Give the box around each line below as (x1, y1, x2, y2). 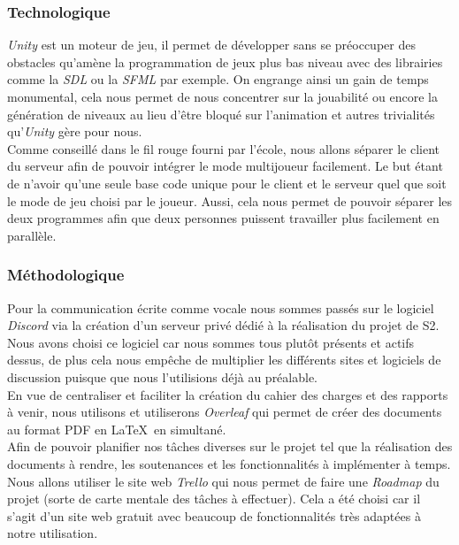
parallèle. (7, 226, 57, 244)
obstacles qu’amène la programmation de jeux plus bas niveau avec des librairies (7, 52, 443, 71)
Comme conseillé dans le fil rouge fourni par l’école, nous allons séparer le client (7, 139, 440, 157)
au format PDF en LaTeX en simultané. (7, 419, 226, 438)
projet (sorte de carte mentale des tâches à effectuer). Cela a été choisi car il (7, 489, 421, 508)
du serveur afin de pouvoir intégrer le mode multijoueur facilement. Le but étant (7, 157, 443, 175)
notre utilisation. (7, 524, 98, 542)
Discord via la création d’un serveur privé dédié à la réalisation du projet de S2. (7, 316, 440, 334)
